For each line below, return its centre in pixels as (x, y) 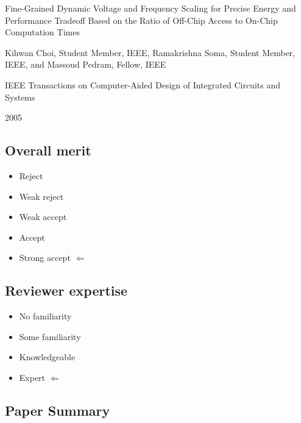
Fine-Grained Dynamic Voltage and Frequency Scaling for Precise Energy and (150, 8)
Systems (20, 97)
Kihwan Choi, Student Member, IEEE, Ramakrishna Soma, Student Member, (150, 52)
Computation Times (42, 32)
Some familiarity (50, 336)
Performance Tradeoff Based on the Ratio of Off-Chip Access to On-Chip (141, 20)
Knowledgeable (47, 357)
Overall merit (48, 150)
